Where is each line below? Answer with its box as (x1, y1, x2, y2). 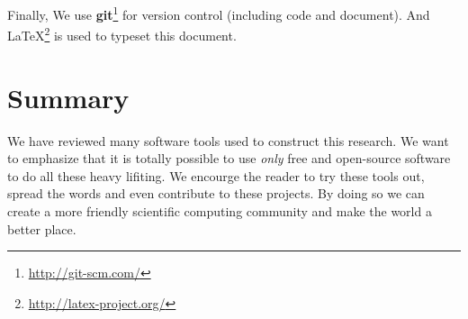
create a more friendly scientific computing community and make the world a (7, 202, 432, 220)
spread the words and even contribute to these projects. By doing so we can (7, 184, 425, 203)
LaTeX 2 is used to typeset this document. (7, 23, 237, 44)
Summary (7, 78, 130, 115)
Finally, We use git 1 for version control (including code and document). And (7, 3, 430, 23)
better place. (7, 219, 76, 238)
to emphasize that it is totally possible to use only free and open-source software (7, 149, 451, 168)
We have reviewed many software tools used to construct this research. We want (7, 131, 449, 150)
